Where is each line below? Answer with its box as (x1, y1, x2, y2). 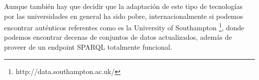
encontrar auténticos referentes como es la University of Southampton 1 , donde (4, 21, 245, 32)
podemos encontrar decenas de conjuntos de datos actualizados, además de (4, 32, 232, 42)
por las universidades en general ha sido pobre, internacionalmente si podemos (4, 10, 243, 21)
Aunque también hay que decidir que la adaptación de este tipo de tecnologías (4, 1, 243, 11)
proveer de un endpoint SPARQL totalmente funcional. (4, 42, 172, 52)
